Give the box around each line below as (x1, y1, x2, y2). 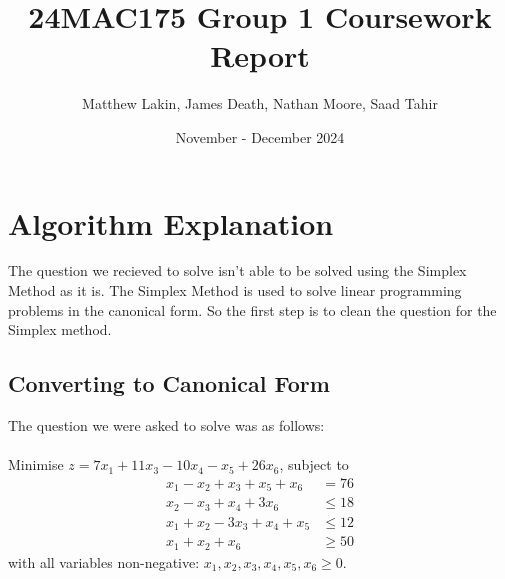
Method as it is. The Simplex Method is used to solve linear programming (8, 280, 462, 301)
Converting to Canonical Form (8, 368, 330, 399)
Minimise (8, 454, 64, 475)
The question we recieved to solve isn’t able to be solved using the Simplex (8, 260, 467, 281)
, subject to (279, 454, 349, 475)
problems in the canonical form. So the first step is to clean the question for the (8, 299, 497, 320)
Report (210, 35, 310, 76)
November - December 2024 (175, 126, 345, 147)
